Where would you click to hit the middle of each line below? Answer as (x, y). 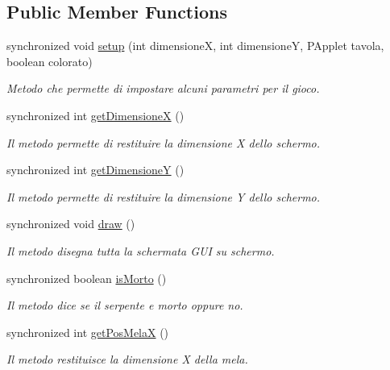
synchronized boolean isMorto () (87, 278)
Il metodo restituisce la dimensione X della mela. (127, 359)
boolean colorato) (50, 61)
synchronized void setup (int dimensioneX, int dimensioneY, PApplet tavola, (195, 46)
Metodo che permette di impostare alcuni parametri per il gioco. (163, 88)
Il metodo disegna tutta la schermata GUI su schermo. (141, 250)
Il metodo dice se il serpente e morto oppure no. (125, 305)
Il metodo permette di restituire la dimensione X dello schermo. (164, 142)
